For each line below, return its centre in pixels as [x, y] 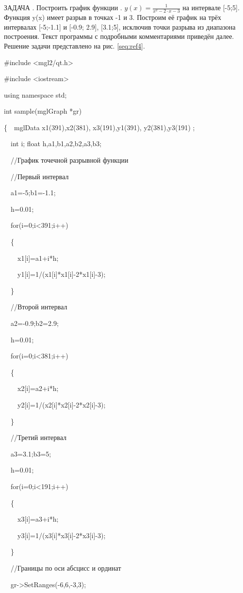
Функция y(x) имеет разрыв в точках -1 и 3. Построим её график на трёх [113, 17]
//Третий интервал [39, 437]
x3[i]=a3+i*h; [38, 519]
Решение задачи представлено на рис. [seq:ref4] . [74, 45]
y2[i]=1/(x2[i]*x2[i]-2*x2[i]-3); [61, 404]
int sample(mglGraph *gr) [43, 111]
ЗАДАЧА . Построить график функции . [63, 7]
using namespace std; [35, 94]
